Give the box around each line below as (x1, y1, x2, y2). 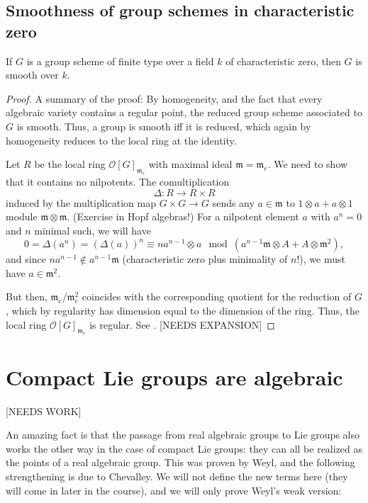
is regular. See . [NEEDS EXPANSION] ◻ (89, 317, 275, 332)
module (6, 209, 38, 224)
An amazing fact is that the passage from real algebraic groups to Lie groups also (6, 427, 359, 442)
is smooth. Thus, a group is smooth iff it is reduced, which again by (16, 118, 311, 133)
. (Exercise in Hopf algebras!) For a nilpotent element (67, 209, 299, 224)
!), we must (296, 252, 345, 266)
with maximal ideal (148, 157, 233, 171)
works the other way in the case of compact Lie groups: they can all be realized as (6, 441, 363, 456)
